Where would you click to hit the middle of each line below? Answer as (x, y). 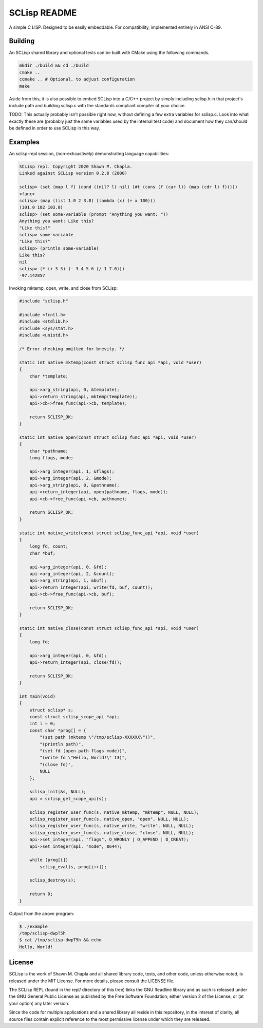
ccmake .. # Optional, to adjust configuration (77, 79)
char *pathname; (49, 451)
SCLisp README (43, 13)
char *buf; (42, 553)
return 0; (41, 894)
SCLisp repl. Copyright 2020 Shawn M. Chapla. (76, 167)
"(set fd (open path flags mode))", (84, 751)
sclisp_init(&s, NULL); (58, 792)
